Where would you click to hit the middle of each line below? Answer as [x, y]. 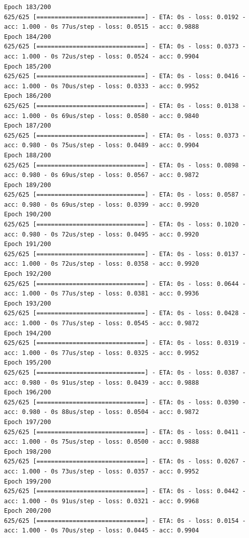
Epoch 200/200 [28, 511]
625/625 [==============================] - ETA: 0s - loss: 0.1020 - [125, 225]
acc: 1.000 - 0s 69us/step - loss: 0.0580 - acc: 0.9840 [102, 116]
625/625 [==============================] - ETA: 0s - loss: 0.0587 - [125, 195]
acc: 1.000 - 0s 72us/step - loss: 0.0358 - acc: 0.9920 [102, 264]
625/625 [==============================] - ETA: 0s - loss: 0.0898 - [125, 165]
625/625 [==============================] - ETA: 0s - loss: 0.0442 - [125, 491]
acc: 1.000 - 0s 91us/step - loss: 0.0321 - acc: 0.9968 [102, 501]
